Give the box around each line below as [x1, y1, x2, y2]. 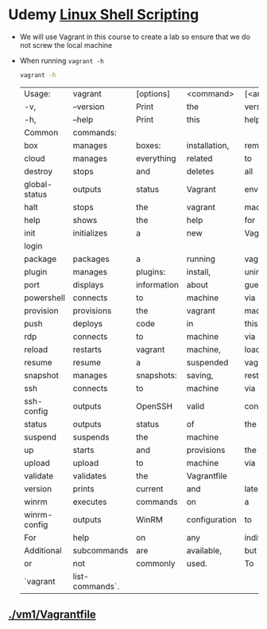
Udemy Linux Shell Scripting [8, 6, 199, 24]
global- [23, 178, 53, 189]
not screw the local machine [19, 40, 113, 49]
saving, [186, 369, 214, 381]
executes [72, 496, 107, 507]
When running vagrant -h [19, 56, 105, 65]
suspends [72, 432, 110, 443]
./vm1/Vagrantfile [8, 608, 97, 622]
